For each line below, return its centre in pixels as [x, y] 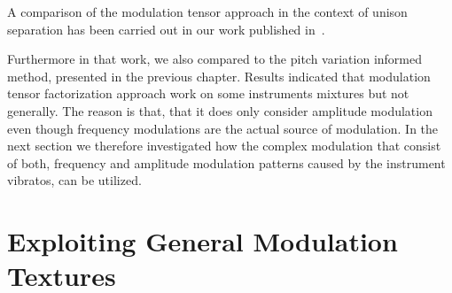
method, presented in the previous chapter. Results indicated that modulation [219, 76]
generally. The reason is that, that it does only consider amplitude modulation [220, 110]
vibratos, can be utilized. [74, 180]
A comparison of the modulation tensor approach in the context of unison [207, 12]
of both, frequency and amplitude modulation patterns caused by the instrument [226, 162]
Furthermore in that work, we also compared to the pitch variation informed [215, 59]
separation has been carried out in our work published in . [166, 29]
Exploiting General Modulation [203, 241]
